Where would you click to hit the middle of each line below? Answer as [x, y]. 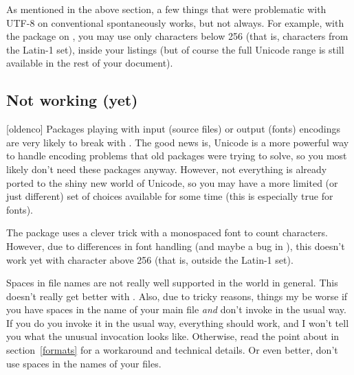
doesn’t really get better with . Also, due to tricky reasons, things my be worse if [177, 296]
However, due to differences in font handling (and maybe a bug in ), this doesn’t [176, 246]
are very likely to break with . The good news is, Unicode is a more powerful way [178, 142]
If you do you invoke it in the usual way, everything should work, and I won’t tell [178, 322]
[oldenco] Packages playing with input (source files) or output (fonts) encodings [174, 129]
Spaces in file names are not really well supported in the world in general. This [172, 283]
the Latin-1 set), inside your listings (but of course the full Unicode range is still [175, 49]
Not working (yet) [72, 100]
